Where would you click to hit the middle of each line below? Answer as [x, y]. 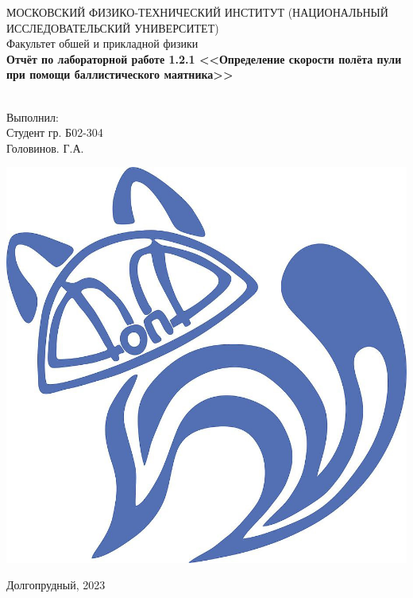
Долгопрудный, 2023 [56, 585]
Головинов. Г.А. [45, 148]
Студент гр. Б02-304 [55, 132]
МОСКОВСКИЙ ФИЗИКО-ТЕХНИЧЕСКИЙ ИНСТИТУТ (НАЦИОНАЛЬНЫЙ [197, 12]
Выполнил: [33, 116]
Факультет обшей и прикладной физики [102, 43]
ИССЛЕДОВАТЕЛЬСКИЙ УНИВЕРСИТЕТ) [113, 27]
